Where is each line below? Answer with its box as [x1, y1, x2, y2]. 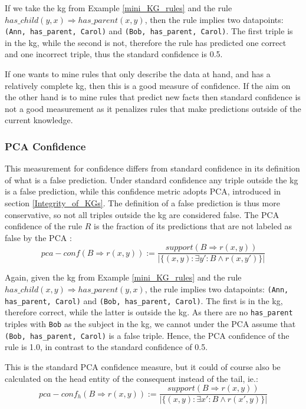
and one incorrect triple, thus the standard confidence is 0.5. [5, 48, 223, 60]
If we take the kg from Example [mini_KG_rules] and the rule [5, 2, 232, 14]
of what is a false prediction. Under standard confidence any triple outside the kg [5, 173, 298, 186]
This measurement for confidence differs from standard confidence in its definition [5, 162, 300, 174]
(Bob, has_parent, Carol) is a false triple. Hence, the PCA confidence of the [5, 329, 289, 341]
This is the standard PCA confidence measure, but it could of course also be [5, 360, 281, 372]
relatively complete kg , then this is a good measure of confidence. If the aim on [5, 79, 291, 91]
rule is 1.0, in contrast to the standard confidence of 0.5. [5, 341, 208, 353]
